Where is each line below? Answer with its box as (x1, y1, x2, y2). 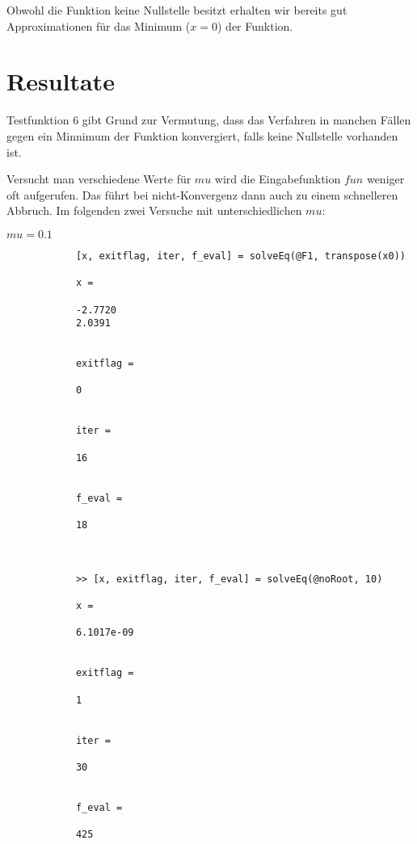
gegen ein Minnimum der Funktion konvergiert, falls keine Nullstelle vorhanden (6, 127, 398, 144)
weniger (366, 170, 405, 187)
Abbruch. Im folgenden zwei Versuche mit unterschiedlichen (6, 202, 302, 219)
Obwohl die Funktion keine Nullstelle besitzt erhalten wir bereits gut (6, 2, 347, 18)
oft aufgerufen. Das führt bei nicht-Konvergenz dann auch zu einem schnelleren (6, 186, 398, 203)
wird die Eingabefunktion (214, 170, 341, 187)
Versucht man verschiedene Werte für (6, 170, 192, 187)
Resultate (6, 65, 115, 98)
